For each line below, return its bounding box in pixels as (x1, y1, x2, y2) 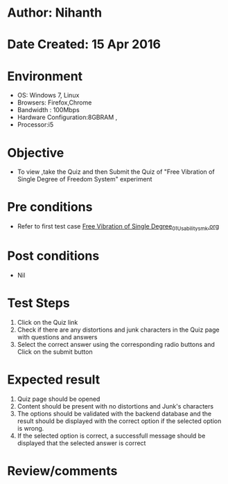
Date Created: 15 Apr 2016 (7, 37, 161, 53)
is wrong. (17, 424, 44, 432)
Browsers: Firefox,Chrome (17, 98, 92, 107)
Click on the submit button (17, 348, 93, 356)
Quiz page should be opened (17, 395, 100, 403)
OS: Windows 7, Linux (17, 91, 80, 100)
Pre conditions (7, 199, 93, 215)
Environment (7, 68, 83, 84)
